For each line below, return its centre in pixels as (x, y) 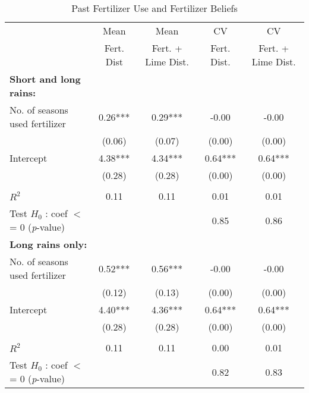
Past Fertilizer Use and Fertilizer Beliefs (154, 8)
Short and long (45, 79)
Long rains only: (48, 244)
